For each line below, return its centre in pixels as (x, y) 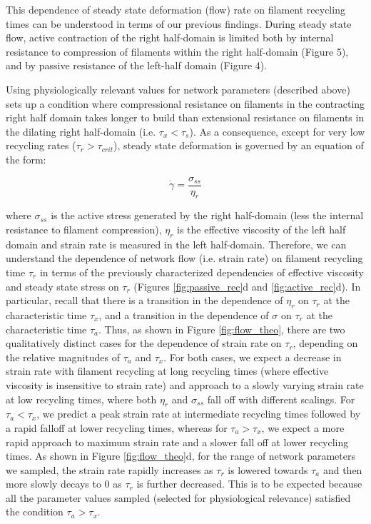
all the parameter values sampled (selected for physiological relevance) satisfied (178, 497)
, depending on (325, 343)
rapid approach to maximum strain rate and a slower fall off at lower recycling (177, 442)
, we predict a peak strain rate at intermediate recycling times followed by (199, 414)
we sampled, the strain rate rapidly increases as (110, 469)
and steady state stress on (62, 286)
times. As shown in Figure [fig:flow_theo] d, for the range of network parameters (181, 456)
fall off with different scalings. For (281, 399)
